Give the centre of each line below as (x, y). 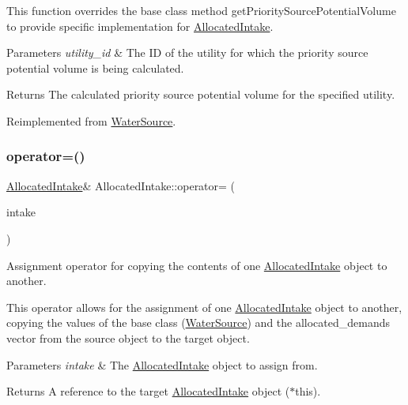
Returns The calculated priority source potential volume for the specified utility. (201, 94)
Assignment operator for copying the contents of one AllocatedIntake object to (197, 265)
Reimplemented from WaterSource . (91, 120)
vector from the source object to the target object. (128, 337)
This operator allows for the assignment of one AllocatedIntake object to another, (204, 307)
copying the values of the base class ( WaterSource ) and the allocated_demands (198, 322)
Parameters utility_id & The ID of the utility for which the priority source (187, 52)
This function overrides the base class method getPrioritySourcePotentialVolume (201, 10)
